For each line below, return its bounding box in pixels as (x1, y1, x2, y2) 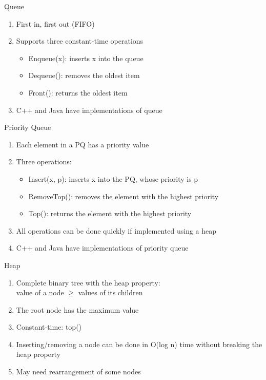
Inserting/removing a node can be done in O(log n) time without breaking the (16, 338, 262, 349)
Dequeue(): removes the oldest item (28, 70, 140, 81)
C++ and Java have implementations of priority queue (16, 242, 189, 253)
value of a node (16, 287, 64, 298)
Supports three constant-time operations (16, 35, 144, 46)
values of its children (78, 287, 143, 298)
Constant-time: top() (16, 321, 82, 332)
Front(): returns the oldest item (28, 87, 128, 98)
